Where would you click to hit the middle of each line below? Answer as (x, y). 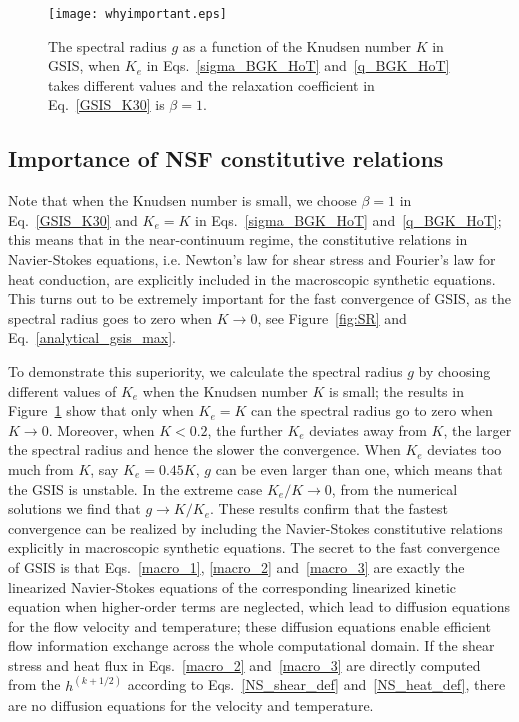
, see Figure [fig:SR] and (332, 317)
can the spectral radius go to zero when (371, 410)
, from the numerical (394, 488)
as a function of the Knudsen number (296, 45)
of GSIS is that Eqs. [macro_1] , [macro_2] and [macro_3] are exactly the (236, 566)
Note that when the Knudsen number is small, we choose (182, 200)
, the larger (477, 429)
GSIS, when (84, 65)
